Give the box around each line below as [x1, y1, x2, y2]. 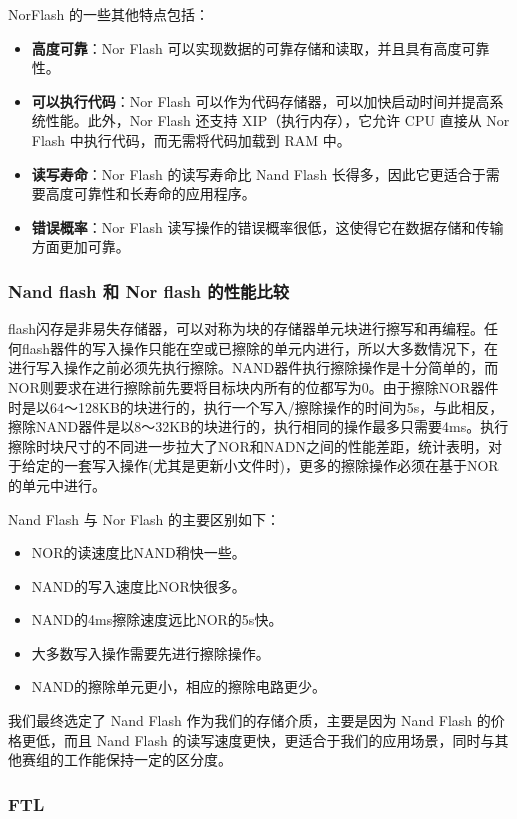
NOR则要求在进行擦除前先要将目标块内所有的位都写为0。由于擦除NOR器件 [8, 376, 499, 397]
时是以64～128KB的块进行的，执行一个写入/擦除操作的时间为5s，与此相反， [8, 396, 504, 417]
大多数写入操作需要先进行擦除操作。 [31, 642, 270, 663]
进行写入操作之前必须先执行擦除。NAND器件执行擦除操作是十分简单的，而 [8, 357, 499, 378]
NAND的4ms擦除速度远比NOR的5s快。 [31, 609, 283, 630]
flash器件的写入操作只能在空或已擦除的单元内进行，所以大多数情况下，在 [21, 337, 499, 358]
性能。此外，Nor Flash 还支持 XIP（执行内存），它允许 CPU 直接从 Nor [45, 110, 510, 131]
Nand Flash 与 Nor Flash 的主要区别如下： [8, 508, 281, 529]
